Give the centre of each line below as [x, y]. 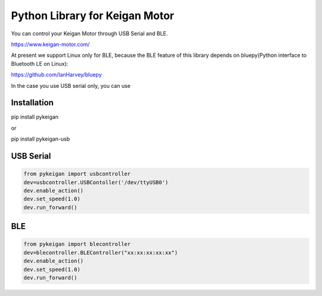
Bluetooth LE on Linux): [40, 63]
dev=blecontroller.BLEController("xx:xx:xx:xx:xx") [101, 252]
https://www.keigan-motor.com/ [50, 44]
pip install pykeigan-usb [41, 139]
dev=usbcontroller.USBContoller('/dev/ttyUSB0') [96, 182]
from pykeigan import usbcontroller [77, 174]
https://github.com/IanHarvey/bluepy [56, 75]
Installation [32, 103]
